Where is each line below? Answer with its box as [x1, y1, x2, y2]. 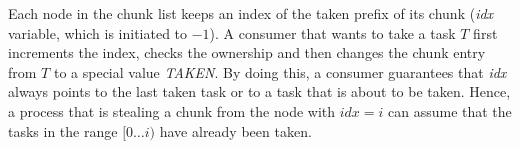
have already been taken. [159, 120, 312, 141]
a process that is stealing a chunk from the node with [8, 100, 336, 121]
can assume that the [387, 100, 512, 121]
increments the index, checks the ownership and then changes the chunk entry [8, 42, 486, 63]
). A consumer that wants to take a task [209, 22, 456, 43]
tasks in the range [8, 120, 118, 141]
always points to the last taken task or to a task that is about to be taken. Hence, [8, 81, 511, 102]
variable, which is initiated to [8, 22, 188, 43]
